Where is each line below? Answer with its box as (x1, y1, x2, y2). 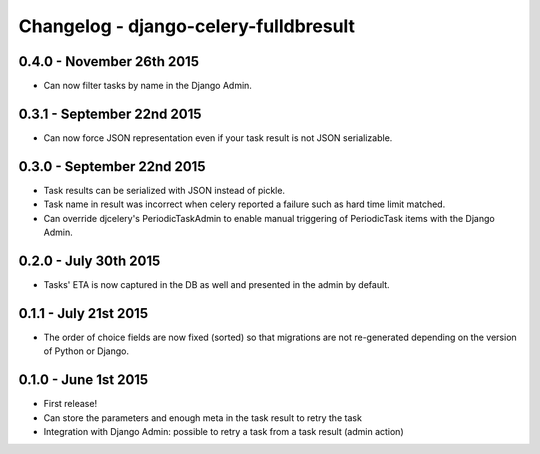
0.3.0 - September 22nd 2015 (18, 158, 206, 175)
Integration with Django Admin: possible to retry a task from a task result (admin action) (43, 425, 404, 437)
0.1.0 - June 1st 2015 (18, 371, 149, 389)
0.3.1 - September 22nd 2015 (18, 105, 202, 122)
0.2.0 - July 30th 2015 (18, 252, 161, 269)
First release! (43, 398, 98, 410)
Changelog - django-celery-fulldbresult (18, 15, 355, 37)
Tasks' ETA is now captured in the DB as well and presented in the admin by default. (43, 278, 390, 290)
